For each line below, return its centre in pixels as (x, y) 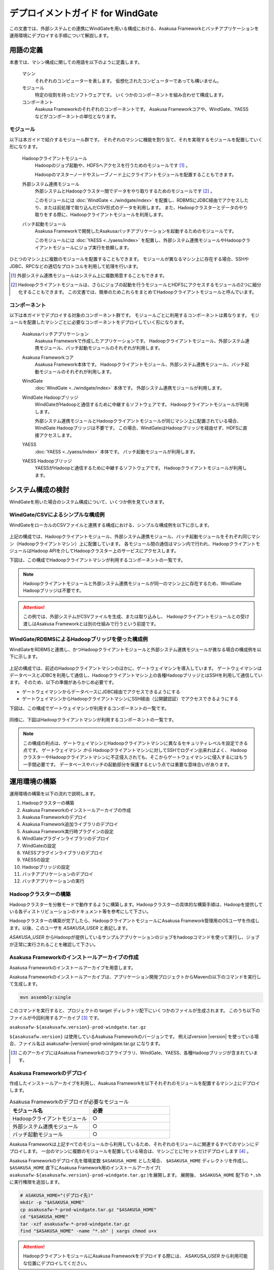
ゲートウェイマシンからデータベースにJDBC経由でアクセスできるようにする (101, 691)
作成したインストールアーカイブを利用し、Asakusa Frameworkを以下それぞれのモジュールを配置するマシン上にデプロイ (135, 1083)
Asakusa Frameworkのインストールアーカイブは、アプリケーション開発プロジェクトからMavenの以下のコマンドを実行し (135, 977)
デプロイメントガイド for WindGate (84, 13)
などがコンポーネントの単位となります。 (77, 116)
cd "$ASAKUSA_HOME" (44, 1217)
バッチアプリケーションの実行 (53, 881)
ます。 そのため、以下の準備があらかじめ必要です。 (63, 682)
